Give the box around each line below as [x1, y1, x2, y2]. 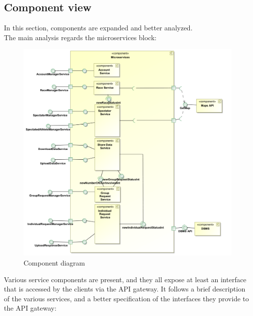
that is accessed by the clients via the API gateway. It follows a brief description [4, 284, 246, 294]
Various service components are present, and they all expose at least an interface [4, 274, 247, 284]
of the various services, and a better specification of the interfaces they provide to [4, 293, 249, 303]
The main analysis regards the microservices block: [4, 32, 157, 42]
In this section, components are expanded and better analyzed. [4, 23, 193, 33]
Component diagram [24, 257, 85, 267]
